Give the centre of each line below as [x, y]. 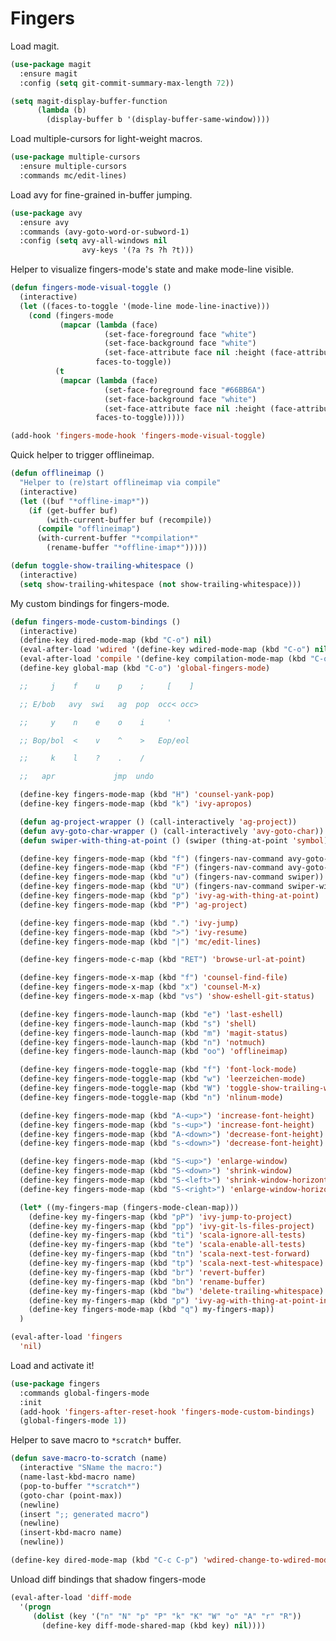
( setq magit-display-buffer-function [89, 101]
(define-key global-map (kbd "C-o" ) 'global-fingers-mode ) [145, 668]
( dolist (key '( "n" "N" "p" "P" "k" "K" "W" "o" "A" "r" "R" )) [167, 1616]
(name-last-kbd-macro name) [78, 1477]
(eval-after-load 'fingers [66, 1337]
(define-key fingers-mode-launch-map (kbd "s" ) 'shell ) [138, 1023]
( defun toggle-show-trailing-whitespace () [102, 566]
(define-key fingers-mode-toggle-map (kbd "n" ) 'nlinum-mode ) [151, 1097]
